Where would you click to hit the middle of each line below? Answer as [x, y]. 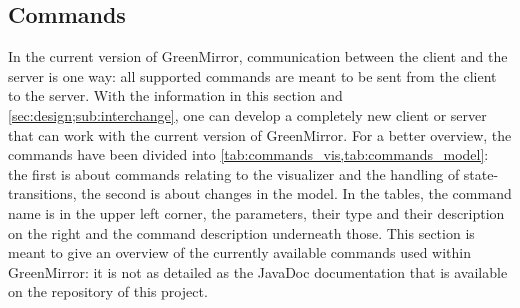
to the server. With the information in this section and [175, 95]
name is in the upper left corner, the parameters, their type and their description [256, 212]
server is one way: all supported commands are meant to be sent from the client [252, 75]
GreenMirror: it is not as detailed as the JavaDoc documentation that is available [258, 271]
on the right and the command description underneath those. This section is [241, 232]
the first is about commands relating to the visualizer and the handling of [234, 173]
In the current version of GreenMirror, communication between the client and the [258, 56]
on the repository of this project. [108, 291]
